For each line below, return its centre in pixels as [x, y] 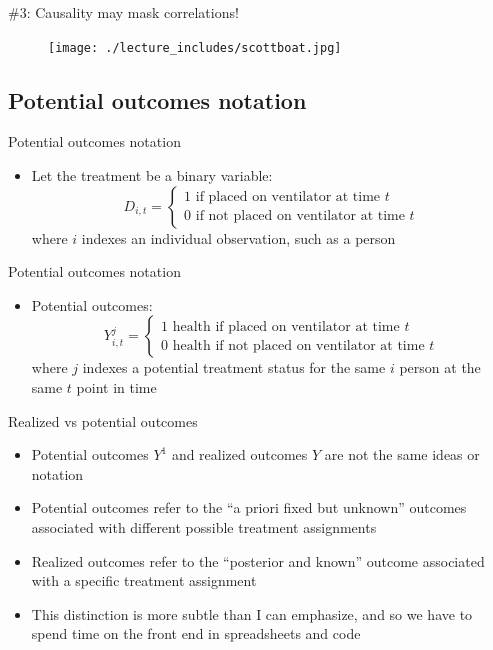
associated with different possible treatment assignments [204, 526]
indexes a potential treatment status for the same [234, 367]
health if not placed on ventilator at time [298, 345]
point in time [116, 387]
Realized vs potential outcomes [103, 420]
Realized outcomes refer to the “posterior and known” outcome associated [258, 560]
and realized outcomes [239, 454]
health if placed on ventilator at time [286, 326]
